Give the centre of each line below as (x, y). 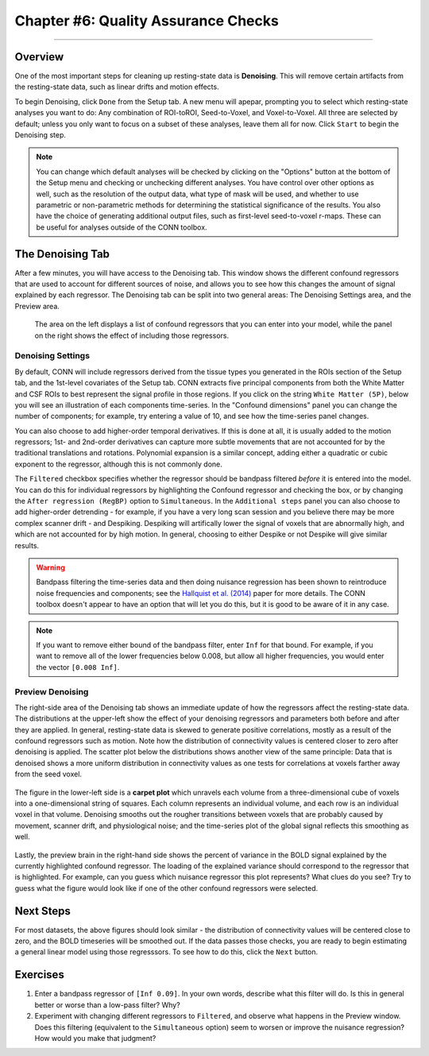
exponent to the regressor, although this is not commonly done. (118, 464)
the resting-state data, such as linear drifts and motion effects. (117, 87)
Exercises (40, 975)
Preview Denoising (52, 691)
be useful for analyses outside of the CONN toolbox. (122, 227)
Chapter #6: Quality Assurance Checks (147, 21)
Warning (50, 567)
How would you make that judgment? (95, 1038)
